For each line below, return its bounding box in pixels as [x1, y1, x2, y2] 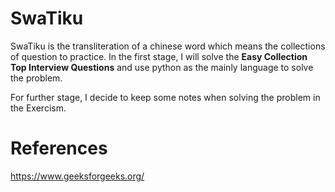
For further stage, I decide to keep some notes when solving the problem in [10, 91, 321, 103]
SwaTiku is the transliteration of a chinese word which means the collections [10, 40, 326, 52]
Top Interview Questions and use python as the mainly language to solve [10, 61, 314, 73]
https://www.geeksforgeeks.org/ [10, 170, 145, 182]
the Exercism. [10, 102, 67, 114]
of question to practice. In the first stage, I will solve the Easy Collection [10, 50, 308, 62]
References [10, 137, 108, 160]
